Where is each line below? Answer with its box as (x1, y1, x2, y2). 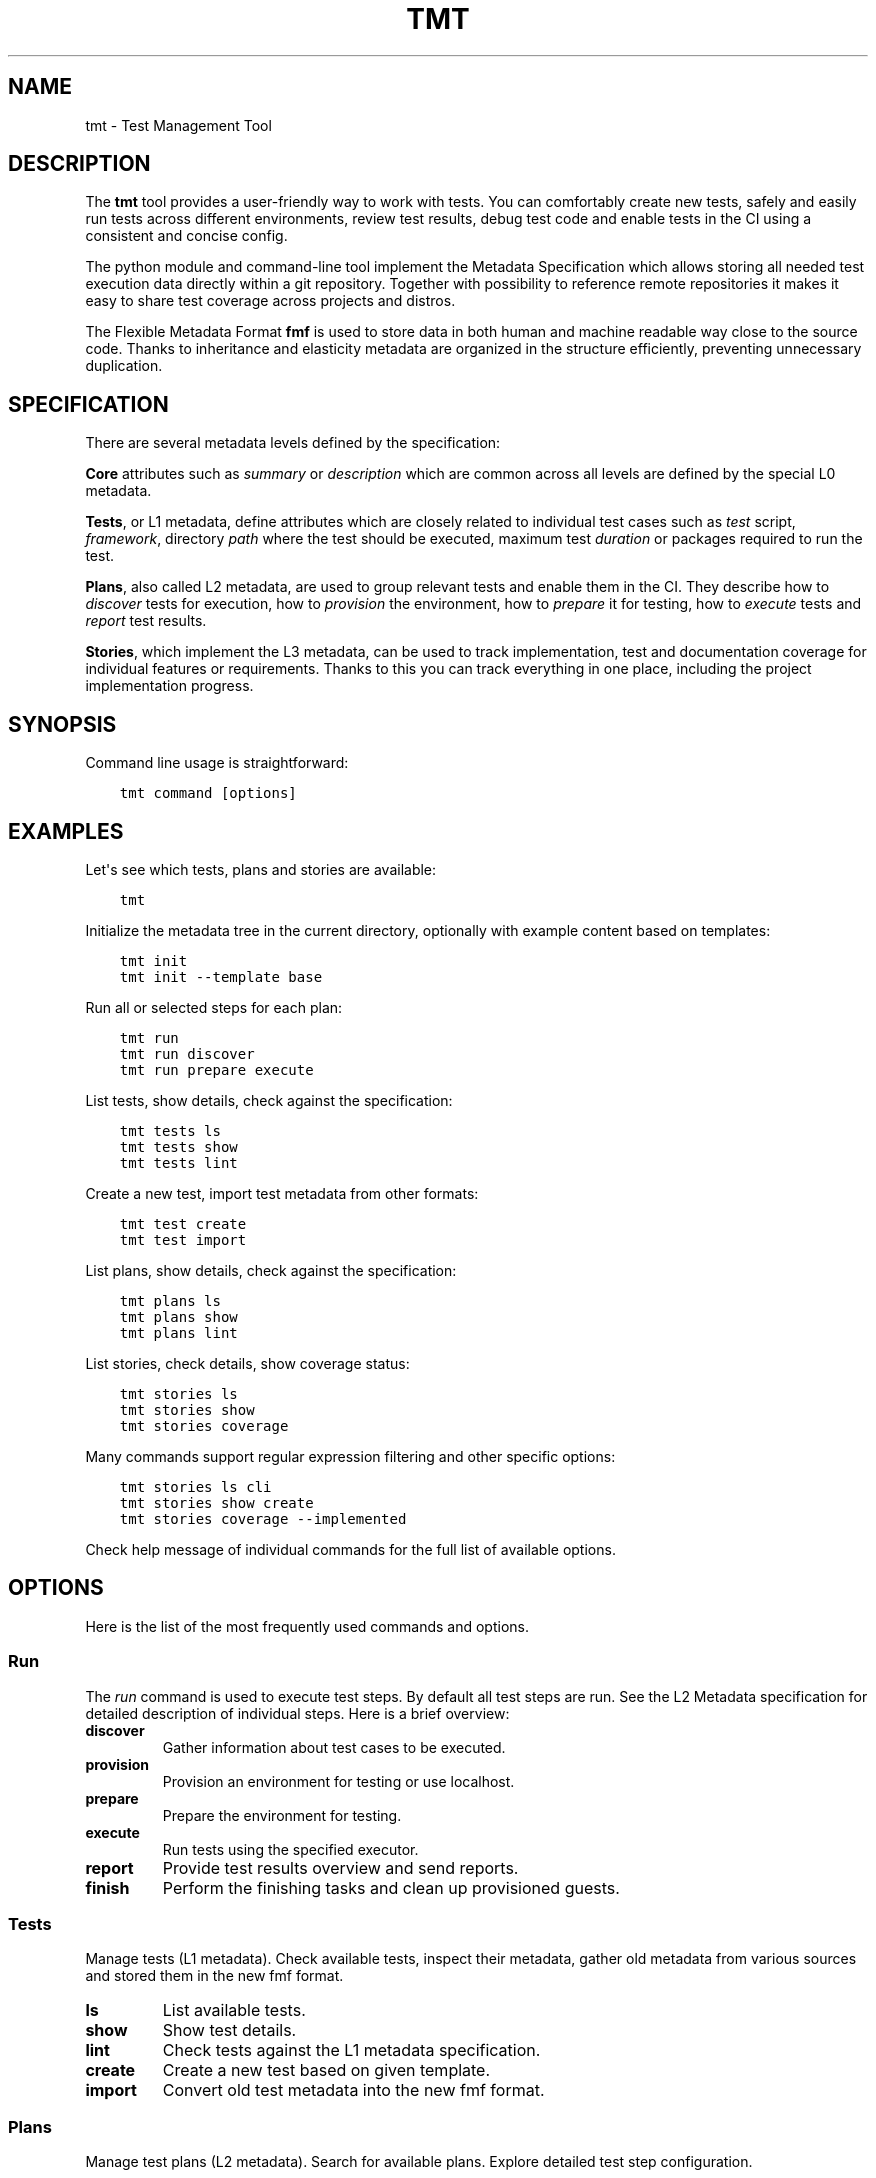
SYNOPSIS (8, 711, 117, 737)
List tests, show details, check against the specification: (85, 1091, 453, 1109)
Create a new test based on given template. (162, 2060, 491, 2081)
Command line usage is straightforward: (85, 754, 349, 772)
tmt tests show (119, 1138, 238, 1155)
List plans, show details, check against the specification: (85, 1261, 457, 1279)
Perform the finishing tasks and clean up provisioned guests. (162, 1877, 620, 1898)
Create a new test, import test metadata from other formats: (85, 1184, 479, 1202)
